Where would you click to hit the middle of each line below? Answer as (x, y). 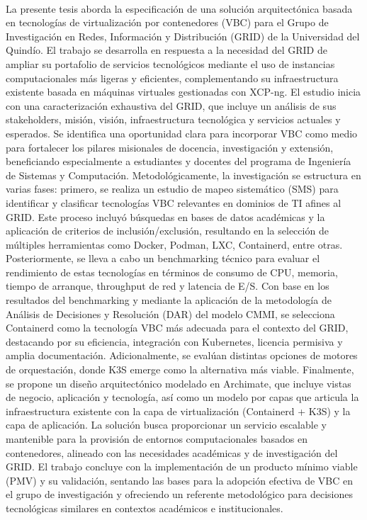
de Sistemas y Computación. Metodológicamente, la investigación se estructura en (183, 175)
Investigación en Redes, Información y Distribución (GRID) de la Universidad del (183, 36)
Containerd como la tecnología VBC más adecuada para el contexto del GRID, (177, 328)
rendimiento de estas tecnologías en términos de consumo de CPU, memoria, (172, 272)
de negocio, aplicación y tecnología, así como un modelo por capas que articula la (182, 397)
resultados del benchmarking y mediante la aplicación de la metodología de (169, 300)
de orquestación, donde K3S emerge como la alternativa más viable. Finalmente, (180, 369)
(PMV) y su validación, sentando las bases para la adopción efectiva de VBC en (180, 480)
